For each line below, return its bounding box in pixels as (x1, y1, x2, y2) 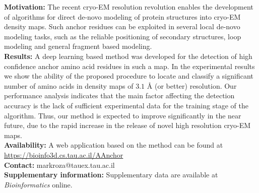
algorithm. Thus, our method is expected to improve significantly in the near (4, 110, 241, 120)
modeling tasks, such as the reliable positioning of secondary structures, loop (4, 31, 241, 41)
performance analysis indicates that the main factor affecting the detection (4, 90, 235, 101)
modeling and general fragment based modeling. (4, 41, 152, 51)
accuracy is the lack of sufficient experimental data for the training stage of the (4, 100, 248, 110)
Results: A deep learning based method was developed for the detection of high (4, 50, 252, 61)
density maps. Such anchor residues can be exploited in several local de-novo (4, 21, 240, 32)
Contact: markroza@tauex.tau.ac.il (4, 159, 115, 170)
